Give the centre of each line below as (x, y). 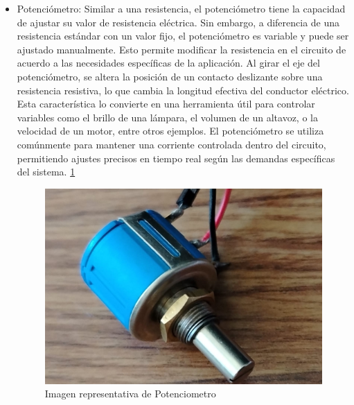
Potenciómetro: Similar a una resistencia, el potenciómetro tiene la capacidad (181, 8)
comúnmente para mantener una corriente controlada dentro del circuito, (171, 144)
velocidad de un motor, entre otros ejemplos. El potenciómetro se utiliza (170, 131)
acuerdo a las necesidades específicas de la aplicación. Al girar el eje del (168, 63)
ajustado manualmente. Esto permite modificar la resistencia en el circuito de (182, 49)
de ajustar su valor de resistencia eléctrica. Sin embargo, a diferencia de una (178, 22)
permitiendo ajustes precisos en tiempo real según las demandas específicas (176, 158)
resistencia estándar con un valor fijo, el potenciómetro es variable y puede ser (183, 36)
